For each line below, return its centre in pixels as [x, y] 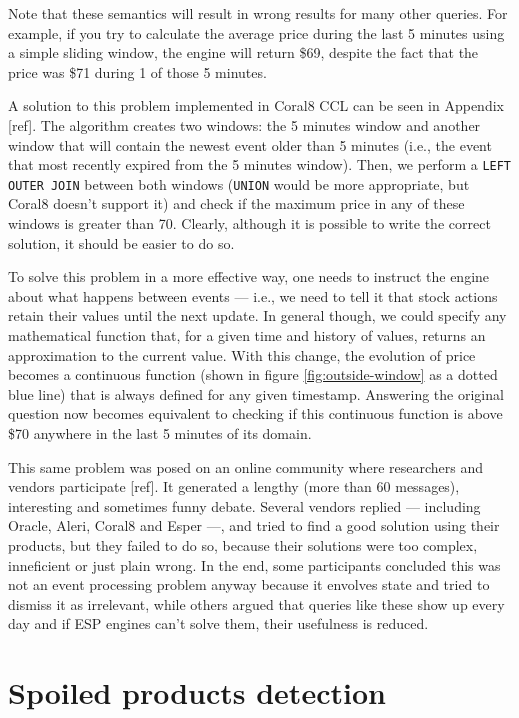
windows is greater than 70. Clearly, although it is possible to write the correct [249, 223]
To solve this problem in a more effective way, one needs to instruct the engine [249, 276]
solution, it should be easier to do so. [121, 242]
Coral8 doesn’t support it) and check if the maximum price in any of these [236, 203]
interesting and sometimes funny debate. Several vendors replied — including [244, 505]
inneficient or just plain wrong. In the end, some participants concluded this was [254, 564]
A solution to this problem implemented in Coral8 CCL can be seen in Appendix [256, 105]
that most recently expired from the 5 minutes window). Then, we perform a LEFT [260, 164]
